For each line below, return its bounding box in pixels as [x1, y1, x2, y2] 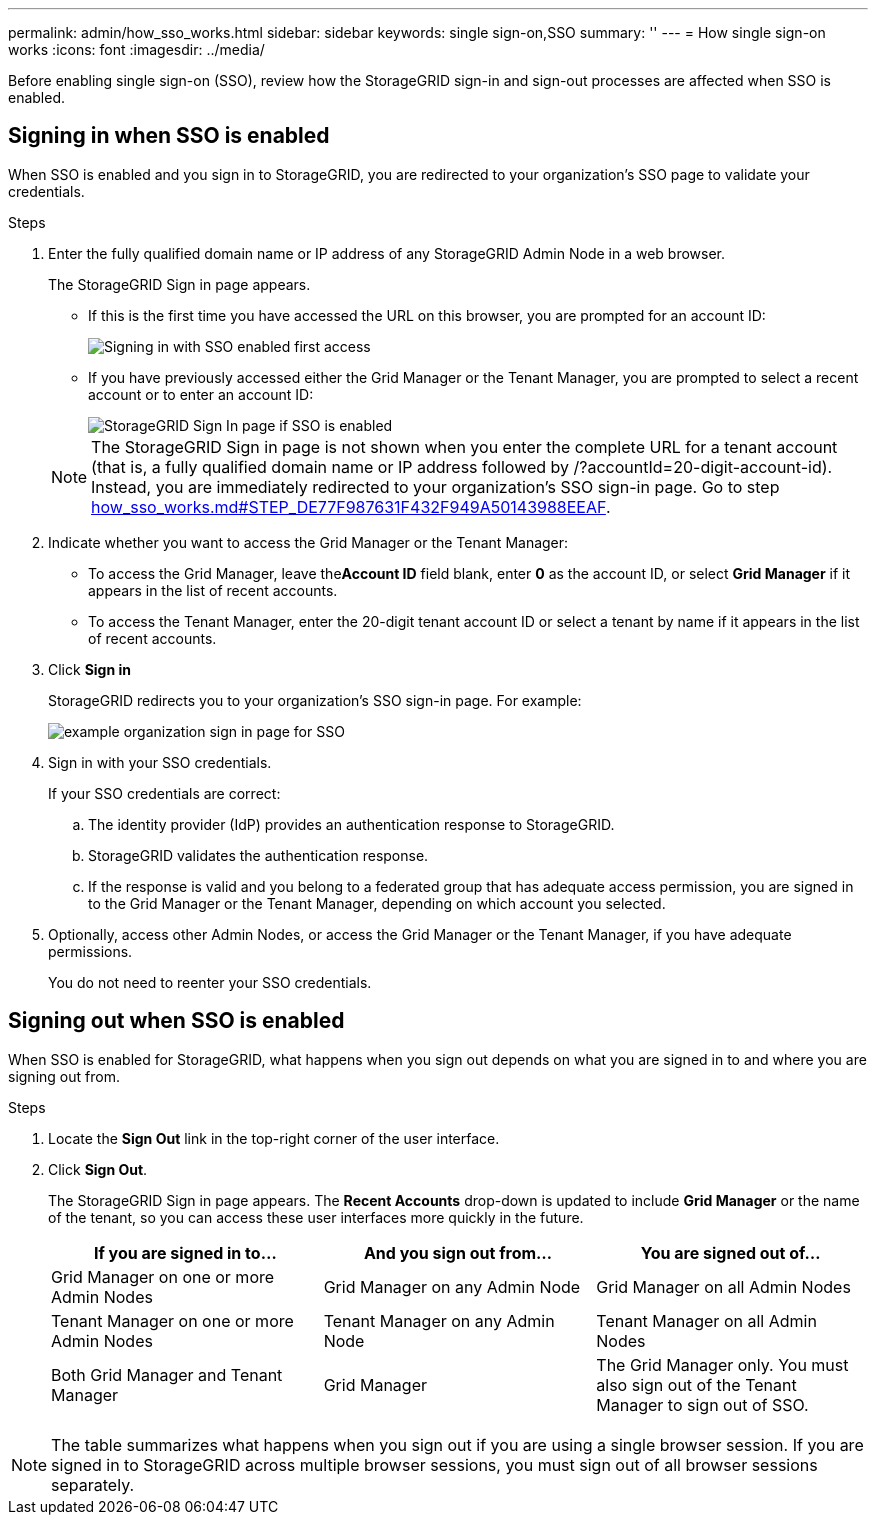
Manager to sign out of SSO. [596, 1394, 809, 1415]
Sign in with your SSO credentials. [48, 753, 272, 771]
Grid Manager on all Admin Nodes [596, 1276, 851, 1297]
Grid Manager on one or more [51, 1266, 275, 1287]
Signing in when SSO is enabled [8, 123, 330, 149]
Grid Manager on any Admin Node [323, 1276, 581, 1297]
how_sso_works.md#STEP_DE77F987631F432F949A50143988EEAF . [91, 496, 611, 517]
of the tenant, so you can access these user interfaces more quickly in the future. [48, 1208, 584, 1226]
